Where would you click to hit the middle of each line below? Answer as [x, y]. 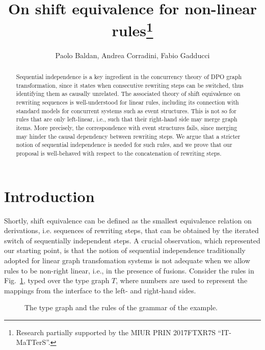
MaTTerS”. [33, 342]
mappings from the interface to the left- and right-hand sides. [100, 290]
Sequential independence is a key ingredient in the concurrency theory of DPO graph [129, 77]
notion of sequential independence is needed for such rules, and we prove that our [124, 145]
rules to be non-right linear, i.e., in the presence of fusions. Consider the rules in [129, 270]
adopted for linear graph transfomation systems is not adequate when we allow [127, 260]
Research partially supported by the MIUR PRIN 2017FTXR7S [116, 332]
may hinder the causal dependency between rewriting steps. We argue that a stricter [128, 136]
